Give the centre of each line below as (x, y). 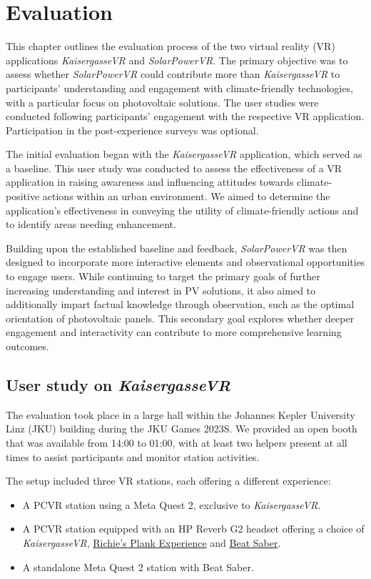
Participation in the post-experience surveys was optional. (132, 130)
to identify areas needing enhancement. (91, 224)
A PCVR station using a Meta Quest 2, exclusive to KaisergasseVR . (172, 504)
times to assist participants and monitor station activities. (133, 456)
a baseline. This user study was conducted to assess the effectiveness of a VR (174, 168)
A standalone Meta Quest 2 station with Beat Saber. (138, 566)
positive (23, 196)
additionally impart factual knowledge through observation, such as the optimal (180, 304)
